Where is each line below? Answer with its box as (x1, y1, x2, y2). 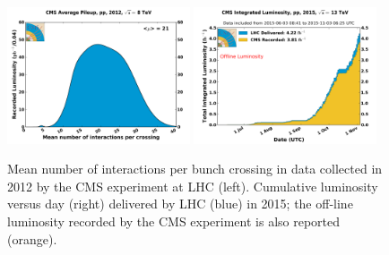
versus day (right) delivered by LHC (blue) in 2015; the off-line (7, 194, 353, 213)
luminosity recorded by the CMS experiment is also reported (7, 212, 341, 230)
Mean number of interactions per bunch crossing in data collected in (7, 159, 383, 178)
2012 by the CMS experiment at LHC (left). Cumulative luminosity (7, 176, 378, 195)
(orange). (7, 229, 57, 248)
